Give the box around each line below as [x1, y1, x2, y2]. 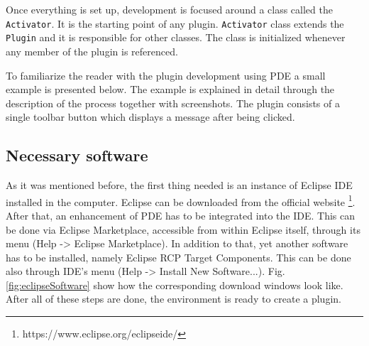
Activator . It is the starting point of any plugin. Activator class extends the [6, 16, 344, 31]
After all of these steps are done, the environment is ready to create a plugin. [6, 291, 341, 306]
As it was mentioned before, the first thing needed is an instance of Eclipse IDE [6, 178, 353, 193]
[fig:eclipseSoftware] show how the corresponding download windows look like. [6, 277, 343, 292]
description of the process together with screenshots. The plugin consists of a [6, 95, 340, 110]
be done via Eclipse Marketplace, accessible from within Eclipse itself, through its [6, 222, 360, 237]
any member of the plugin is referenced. [6, 43, 178, 58]
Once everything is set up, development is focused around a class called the [6, 2, 333, 16]
